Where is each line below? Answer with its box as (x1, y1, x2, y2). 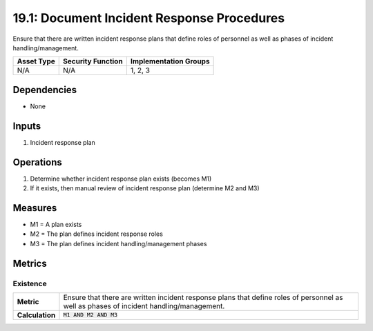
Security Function (63, 57, 124, 66)
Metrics (12, 257, 48, 269)
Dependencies (12, 83, 77, 96)
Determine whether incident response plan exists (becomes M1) (30, 174, 212, 183)
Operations (12, 156, 62, 168)
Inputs (12, 120, 41, 132)
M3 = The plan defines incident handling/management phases (30, 239, 207, 248)
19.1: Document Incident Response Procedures (12, 10, 285, 26)
